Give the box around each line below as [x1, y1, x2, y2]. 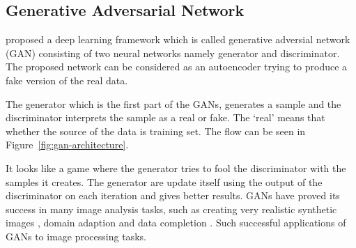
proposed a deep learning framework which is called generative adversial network [6, 32, 350, 47]
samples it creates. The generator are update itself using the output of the [6, 174, 323, 189]
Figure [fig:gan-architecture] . [6, 137, 129, 152]
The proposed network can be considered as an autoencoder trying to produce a [6, 59, 348, 74]
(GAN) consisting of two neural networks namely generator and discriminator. [6, 45, 340, 60]
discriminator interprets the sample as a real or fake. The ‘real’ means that [6, 110, 325, 125]
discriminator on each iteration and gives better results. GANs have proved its [6, 188, 340, 203]
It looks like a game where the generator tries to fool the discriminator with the [6, 160, 346, 175]
